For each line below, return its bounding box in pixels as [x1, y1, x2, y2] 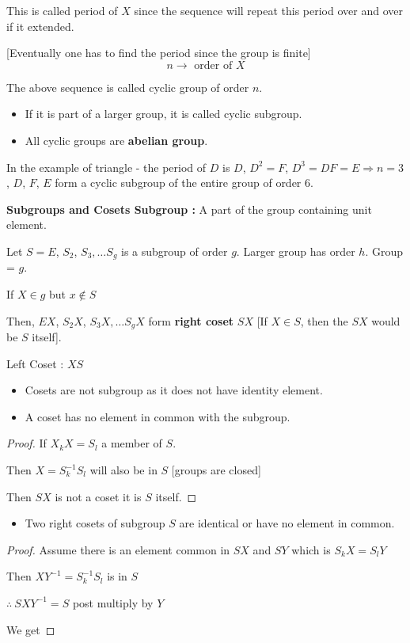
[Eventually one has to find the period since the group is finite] [6, 44, 311, 61]
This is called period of [6, 2, 118, 18]
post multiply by [72, 594, 154, 611]
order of [194, 59, 233, 71]
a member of [101, 435, 162, 451]
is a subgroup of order [121, 242, 228, 259]
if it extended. [6, 17, 74, 34]
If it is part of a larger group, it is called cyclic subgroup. [25, 105, 302, 122]
